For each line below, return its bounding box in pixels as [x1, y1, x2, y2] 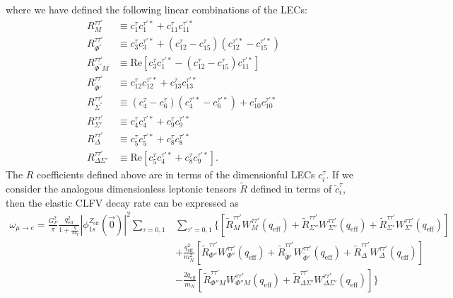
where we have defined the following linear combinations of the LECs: [6, 2, 307, 16]
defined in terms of [250, 180, 332, 195]
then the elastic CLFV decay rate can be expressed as [6, 195, 239, 210]
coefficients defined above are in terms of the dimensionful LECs [37, 166, 315, 181]
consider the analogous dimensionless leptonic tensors [6, 180, 237, 195]
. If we [326, 166, 353, 181]
